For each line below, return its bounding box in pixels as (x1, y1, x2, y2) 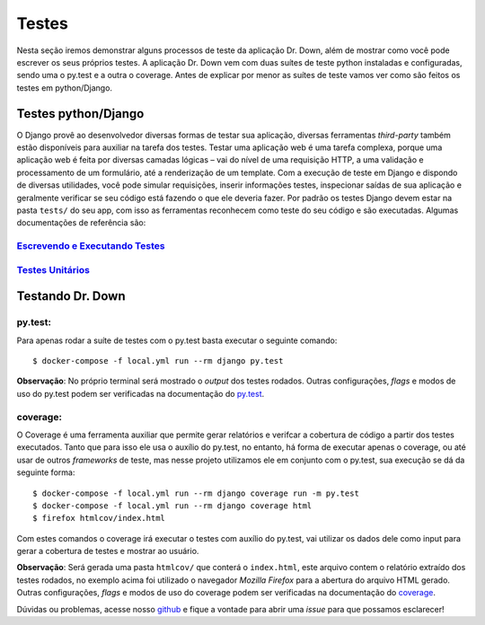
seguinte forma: (16, 467, 75, 478)
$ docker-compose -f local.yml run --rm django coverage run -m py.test (32, 488, 359, 498)
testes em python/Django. (16, 82, 112, 93)
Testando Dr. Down (16, 288, 126, 304)
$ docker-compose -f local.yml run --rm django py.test (32, 356, 284, 366)
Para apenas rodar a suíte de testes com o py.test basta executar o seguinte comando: (16, 335, 338, 346)
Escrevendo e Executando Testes (16, 240, 165, 252)
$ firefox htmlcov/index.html (32, 513, 166, 524)
